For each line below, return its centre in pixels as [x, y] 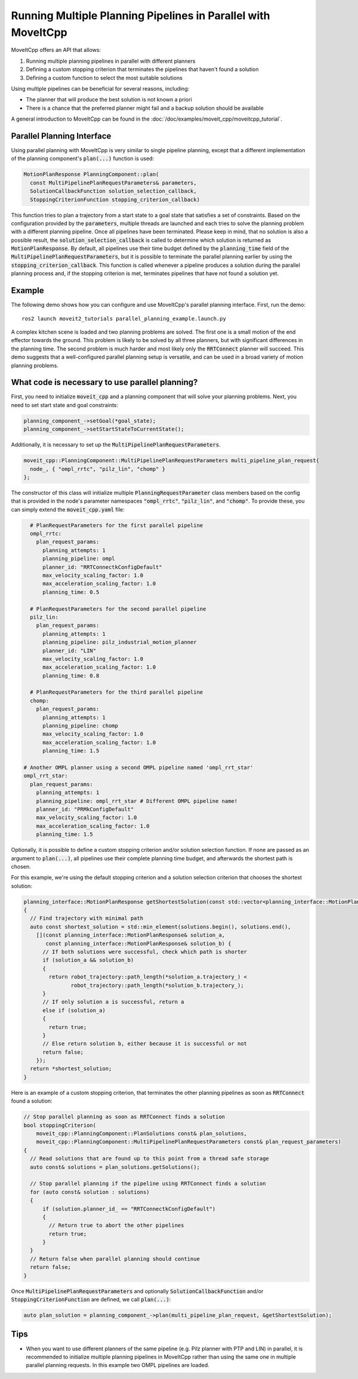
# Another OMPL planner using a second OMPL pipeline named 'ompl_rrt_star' [138, 767]
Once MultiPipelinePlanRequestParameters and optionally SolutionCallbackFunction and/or [137, 1291]
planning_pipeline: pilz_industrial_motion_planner [120, 642]
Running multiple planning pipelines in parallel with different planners [111, 61]
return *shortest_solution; [71, 1069]
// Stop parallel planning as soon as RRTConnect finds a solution [124, 1117]
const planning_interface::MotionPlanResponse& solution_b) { [138, 944]
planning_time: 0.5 [71, 592]
